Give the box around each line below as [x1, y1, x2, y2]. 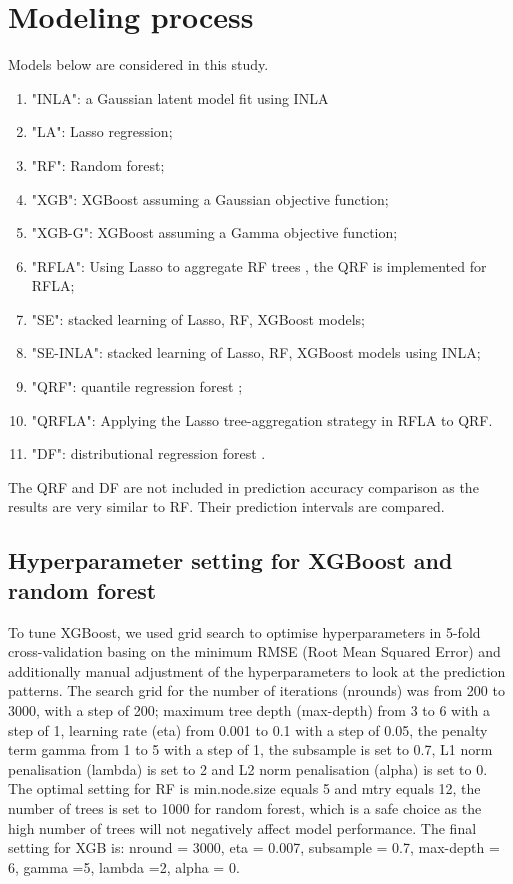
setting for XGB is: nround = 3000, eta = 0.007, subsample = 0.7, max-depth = [8, 837, 500, 858]
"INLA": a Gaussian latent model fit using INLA [31, 87, 329, 108]
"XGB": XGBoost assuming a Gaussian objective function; [31, 188, 389, 209]
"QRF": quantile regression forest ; [31, 376, 243, 397]
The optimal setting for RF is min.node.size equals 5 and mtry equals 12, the [8, 778, 481, 799]
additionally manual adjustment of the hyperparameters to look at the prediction [8, 660, 506, 681]
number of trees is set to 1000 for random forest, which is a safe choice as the [8, 797, 482, 818]
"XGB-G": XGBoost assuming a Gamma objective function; [31, 222, 398, 243]
